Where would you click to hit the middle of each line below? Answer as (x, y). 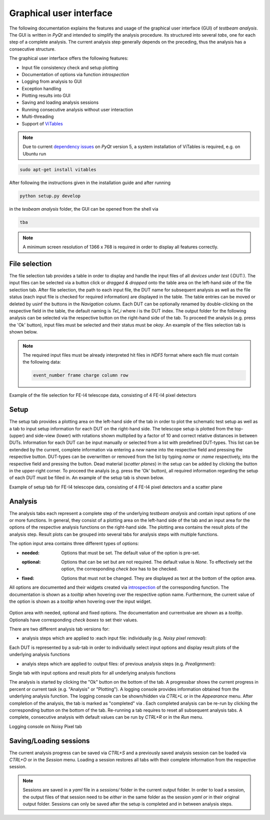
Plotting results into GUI (46, 96)
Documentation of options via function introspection (75, 74)
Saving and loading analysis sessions (60, 102)
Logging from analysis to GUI (52, 81)
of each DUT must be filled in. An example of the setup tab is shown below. (87, 478)
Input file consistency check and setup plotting (70, 67)
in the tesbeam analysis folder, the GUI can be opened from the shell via (84, 209)
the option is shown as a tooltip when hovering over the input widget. (80, 601)
